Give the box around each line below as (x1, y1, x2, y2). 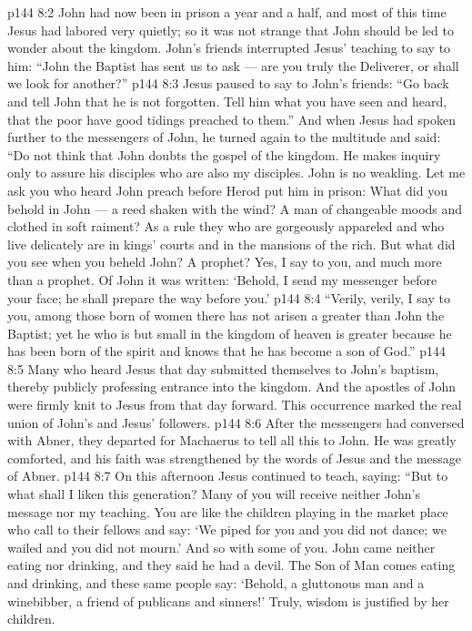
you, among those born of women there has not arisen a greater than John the (7, 306, 445, 325)
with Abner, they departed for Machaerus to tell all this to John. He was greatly (7, 431, 457, 450)
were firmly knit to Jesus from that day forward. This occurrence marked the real (7, 395, 462, 414)
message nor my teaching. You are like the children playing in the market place (7, 502, 448, 521)
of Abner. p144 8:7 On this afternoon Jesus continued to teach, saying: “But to (7, 466, 448, 485)
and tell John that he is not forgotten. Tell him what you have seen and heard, (7, 91, 447, 110)
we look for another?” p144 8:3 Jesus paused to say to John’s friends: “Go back (7, 74, 449, 93)
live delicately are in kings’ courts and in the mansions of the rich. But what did (7, 234, 456, 253)
